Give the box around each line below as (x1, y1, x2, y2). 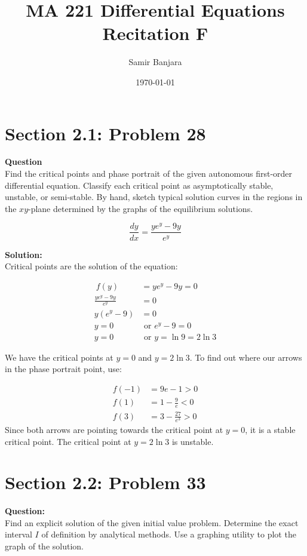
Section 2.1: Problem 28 (5, 121, 206, 145)
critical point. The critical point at (5, 435, 131, 447)
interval (5, 528, 32, 540)
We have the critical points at (5, 351, 113, 363)
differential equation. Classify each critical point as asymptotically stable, (5, 179, 274, 191)
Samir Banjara (128, 56, 182, 68)
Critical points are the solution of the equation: (5, 260, 178, 272)
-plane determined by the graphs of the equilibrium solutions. (28, 202, 253, 214)
